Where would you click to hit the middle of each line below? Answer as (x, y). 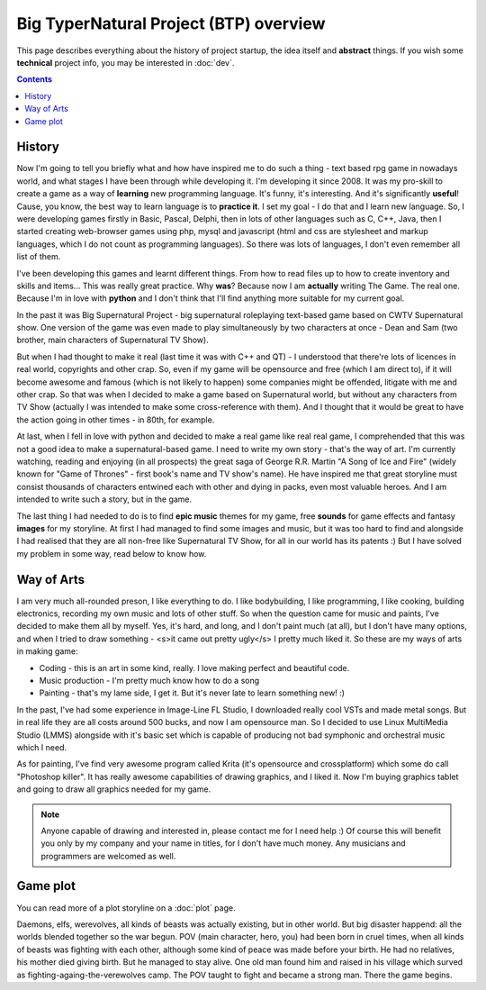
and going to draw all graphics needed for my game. (114, 789)
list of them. (39, 257)
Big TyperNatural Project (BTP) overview (171, 23)
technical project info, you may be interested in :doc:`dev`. (126, 62)
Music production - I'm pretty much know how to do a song (149, 680)
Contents (35, 79)
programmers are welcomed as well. (108, 856)
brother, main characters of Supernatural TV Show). (112, 340)
